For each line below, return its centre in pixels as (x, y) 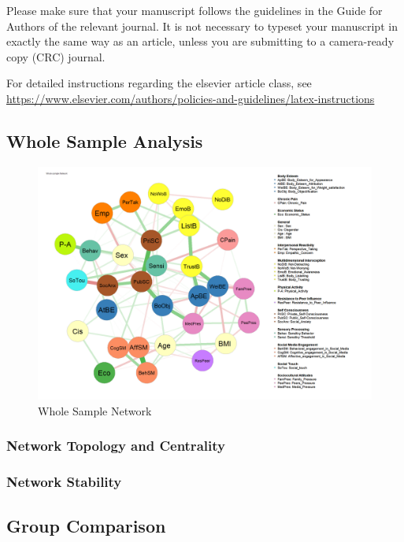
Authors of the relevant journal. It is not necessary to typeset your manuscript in (202, 26)
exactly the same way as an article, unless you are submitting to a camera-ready (200, 41)
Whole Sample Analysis (105, 140)
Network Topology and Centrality (116, 446)
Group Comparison (86, 525)
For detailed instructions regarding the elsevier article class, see (159, 83)
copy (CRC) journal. (56, 56)
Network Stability (64, 482)
